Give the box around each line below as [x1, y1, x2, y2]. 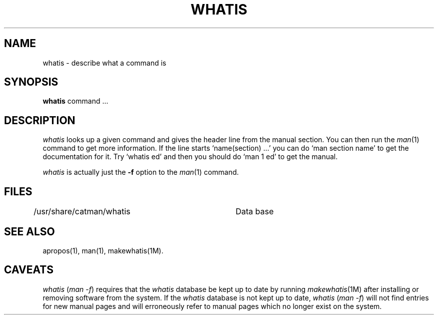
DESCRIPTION [4, 114, 75, 127]
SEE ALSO [4, 225, 55, 238]
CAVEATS [4, 263, 53, 276]
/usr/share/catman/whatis [33, 206, 130, 217]
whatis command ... [42, 97, 108, 106]
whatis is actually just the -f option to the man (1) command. [42, 168, 239, 177]
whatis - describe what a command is [42, 58, 166, 67]
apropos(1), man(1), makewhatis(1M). [42, 246, 163, 255]
